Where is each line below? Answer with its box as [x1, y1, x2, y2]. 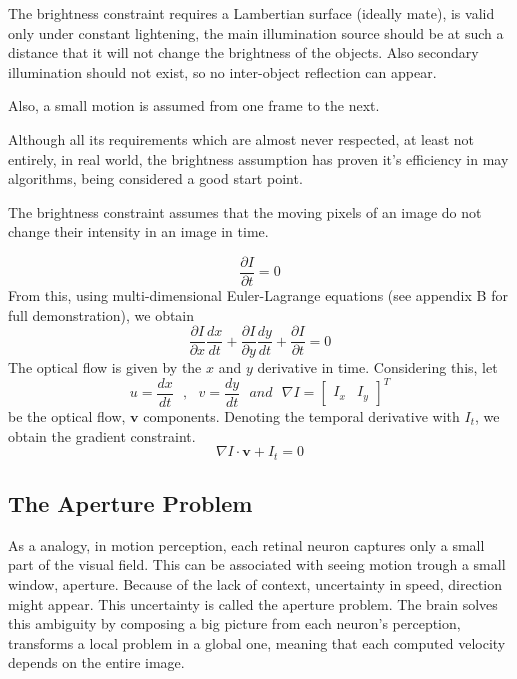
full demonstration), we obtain [8, 304, 195, 325]
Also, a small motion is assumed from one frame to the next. [8, 95, 380, 116]
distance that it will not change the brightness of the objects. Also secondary [8, 42, 479, 63]
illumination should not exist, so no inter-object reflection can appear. [8, 61, 437, 82]
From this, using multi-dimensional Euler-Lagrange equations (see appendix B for [8, 285, 508, 305]
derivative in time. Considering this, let [257, 357, 498, 378]
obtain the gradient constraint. [8, 425, 196, 446]
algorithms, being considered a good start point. [8, 168, 303, 189]
